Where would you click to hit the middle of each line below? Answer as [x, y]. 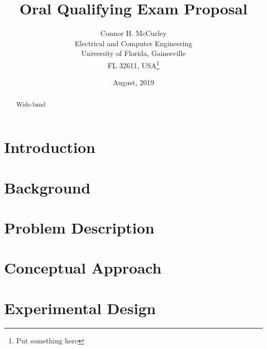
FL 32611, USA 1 [133, 64]
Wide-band [31, 104]
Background [47, 187]
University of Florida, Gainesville [133, 53]
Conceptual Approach [83, 268]
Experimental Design [80, 308]
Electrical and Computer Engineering [133, 43]
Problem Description [79, 227]
